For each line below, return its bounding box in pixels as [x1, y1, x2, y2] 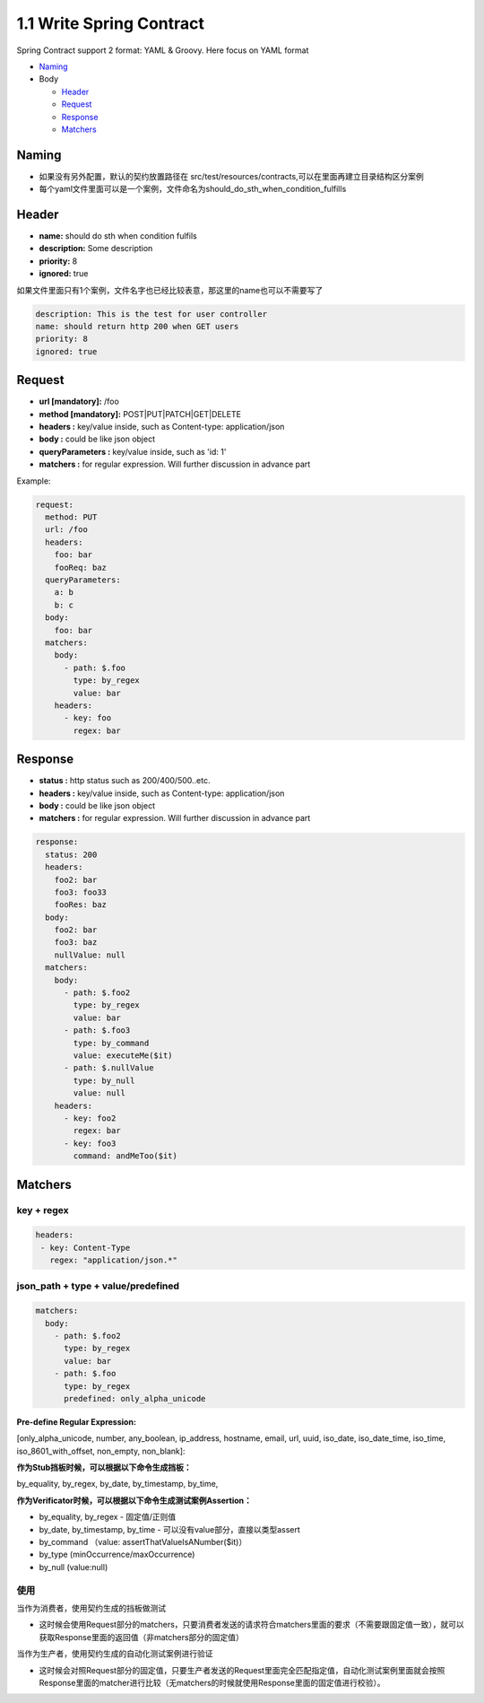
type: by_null [73, 1075, 135, 1086]
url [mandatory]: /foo [39, 396, 120, 407]
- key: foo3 [64, 1138, 117, 1148]
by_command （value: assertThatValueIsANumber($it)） [39, 1537, 247, 1548]
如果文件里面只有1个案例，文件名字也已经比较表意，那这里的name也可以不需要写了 [16, 284, 324, 295]
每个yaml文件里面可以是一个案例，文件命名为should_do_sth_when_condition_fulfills [39, 184, 347, 195]
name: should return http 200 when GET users [35, 321, 239, 332]
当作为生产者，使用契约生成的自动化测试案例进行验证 [16, 1648, 213, 1659]
